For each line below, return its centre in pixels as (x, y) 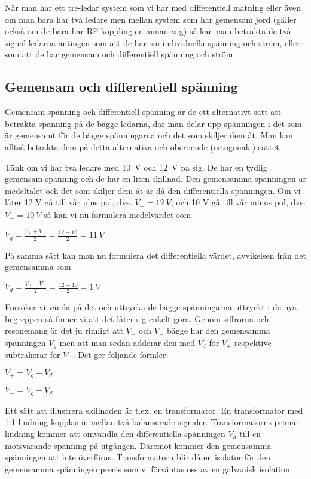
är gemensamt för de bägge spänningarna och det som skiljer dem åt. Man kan (149, 135)
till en (250, 434)
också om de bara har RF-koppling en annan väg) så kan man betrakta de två (148, 31)
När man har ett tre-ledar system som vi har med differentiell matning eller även (153, 7)
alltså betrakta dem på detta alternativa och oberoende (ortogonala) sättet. (143, 146)
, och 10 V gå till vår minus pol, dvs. (238, 202)
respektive (253, 342)
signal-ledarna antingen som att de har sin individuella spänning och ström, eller (153, 42)
